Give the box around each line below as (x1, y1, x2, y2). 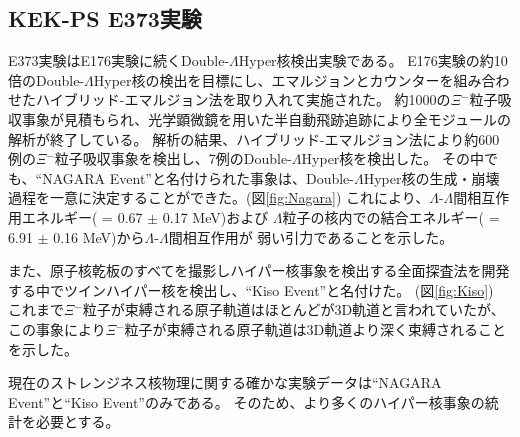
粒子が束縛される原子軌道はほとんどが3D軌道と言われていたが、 (82, 299, 505, 320)
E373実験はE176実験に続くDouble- (8, 50, 230, 71)
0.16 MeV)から (53, 226, 145, 247)
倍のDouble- (8, 69, 85, 90)
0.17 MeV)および (162, 206, 269, 227)
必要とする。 (35, 411, 120, 432)
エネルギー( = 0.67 (21, 206, 143, 227)
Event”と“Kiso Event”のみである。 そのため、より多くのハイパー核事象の (8, 391, 485, 412)
